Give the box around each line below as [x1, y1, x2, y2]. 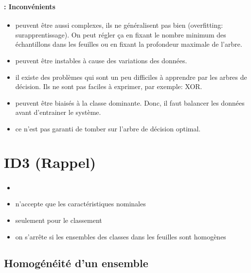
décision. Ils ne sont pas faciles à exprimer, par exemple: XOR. [15, 81, 202, 91]
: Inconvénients [4, 1, 55, 11]
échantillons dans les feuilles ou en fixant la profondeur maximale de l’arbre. [15, 39, 242, 49]
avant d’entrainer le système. [15, 107, 101, 117]
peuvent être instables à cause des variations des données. [15, 55, 187, 65]
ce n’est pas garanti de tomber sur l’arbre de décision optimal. [15, 123, 201, 133]
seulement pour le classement [15, 215, 102, 225]
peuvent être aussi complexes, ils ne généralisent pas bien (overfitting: [15, 20, 223, 30]
